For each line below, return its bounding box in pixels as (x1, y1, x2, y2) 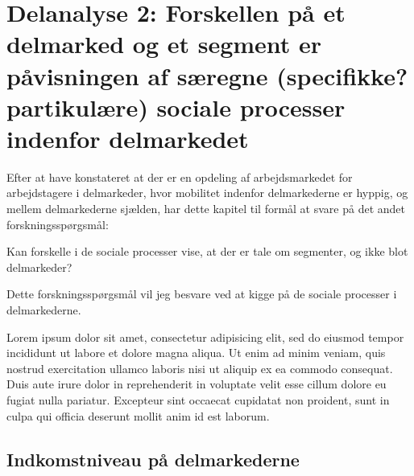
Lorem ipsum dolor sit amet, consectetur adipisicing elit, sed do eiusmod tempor (6, 328, 404, 345)
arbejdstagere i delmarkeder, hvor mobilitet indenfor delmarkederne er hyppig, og (6, 184, 408, 201)
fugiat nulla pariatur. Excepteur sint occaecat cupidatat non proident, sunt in (6, 392, 390, 408)
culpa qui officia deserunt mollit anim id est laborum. (6, 407, 270, 424)
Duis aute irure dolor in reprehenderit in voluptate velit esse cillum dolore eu (6, 375, 387, 392)
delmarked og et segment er (6, 27, 322, 60)
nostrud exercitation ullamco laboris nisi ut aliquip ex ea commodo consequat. (6, 359, 393, 376)
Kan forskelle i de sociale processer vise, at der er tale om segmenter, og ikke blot (6, 243, 408, 260)
